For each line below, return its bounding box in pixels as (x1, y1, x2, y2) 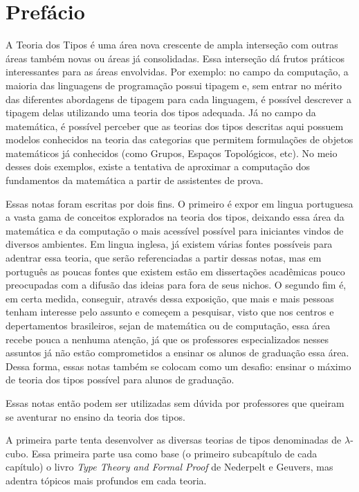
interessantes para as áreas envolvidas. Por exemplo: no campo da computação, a (6, 64, 349, 79)
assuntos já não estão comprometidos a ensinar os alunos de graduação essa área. (6, 345, 349, 360)
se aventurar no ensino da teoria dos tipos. (6, 409, 185, 423)
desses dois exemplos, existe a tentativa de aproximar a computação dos (6, 159, 310, 174)
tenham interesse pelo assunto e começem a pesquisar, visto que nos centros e (6, 304, 334, 319)
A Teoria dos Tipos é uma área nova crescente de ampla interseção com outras (6, 37, 338, 52)
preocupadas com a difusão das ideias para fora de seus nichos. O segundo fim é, (6, 277, 347, 292)
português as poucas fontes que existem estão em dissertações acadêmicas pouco (6, 264, 345, 278)
